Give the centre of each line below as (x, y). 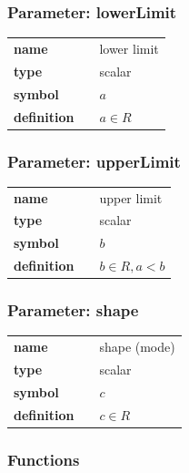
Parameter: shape (73, 310)
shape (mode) (137, 347)
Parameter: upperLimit (94, 161)
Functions (44, 459)
